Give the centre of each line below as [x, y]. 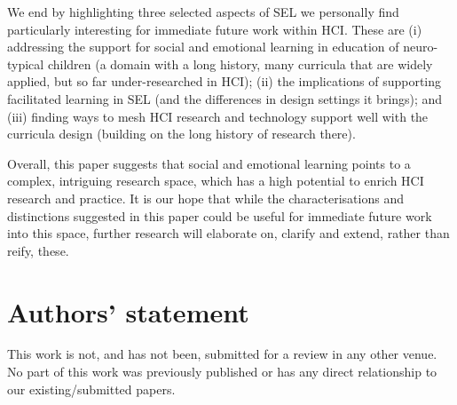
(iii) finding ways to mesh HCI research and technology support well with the [218, 116]
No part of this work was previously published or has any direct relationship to [222, 372]
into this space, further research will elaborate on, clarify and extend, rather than [228, 233]
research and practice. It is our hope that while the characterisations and [205, 198]
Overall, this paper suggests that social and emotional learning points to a [209, 163]
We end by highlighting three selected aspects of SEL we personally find [203, 12]
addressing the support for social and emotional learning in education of [203, 47]
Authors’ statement [128, 311]
